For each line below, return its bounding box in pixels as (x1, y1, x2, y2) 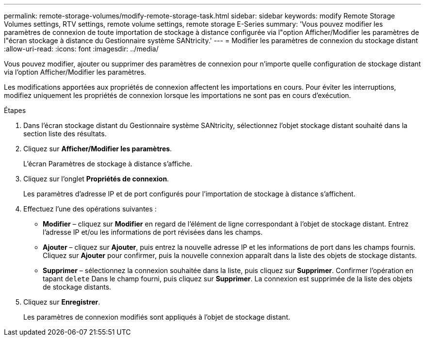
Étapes (4, 106, 26, 114)
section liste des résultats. (23, 130, 107, 138)
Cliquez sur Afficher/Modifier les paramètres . (23, 145, 172, 153)
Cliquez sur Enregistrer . (23, 298, 100, 306)
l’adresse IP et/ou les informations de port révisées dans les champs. (43, 228, 263, 236)
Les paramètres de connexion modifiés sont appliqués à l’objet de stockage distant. (23, 313, 290, 321)
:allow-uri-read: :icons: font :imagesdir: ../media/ (4, 45, 159, 53)
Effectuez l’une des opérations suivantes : (23, 205, 157, 213)
